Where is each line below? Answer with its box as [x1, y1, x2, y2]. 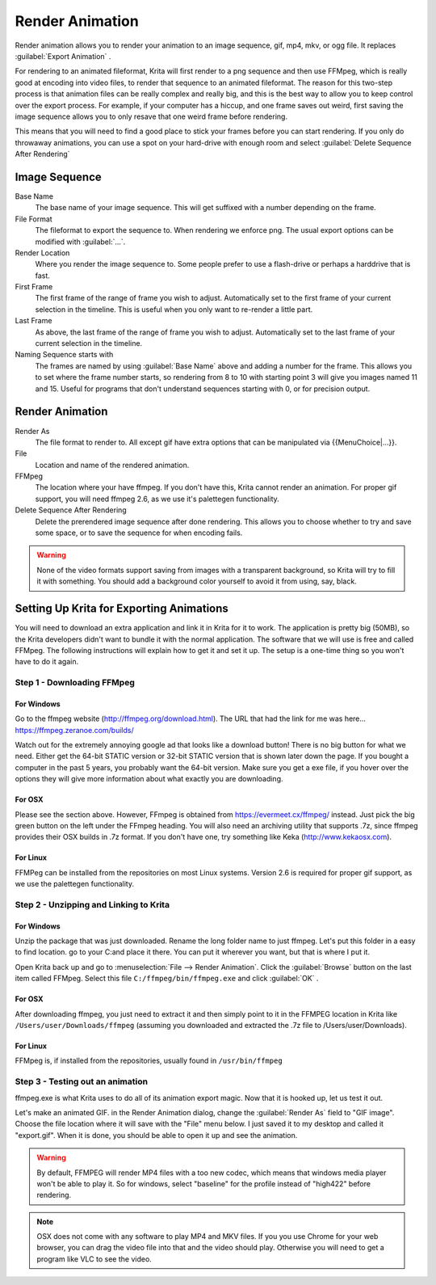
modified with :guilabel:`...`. [35, 237, 126, 246]
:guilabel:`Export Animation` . [15, 51, 111, 61]
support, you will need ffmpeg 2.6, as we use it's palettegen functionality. [35, 494, 280, 503]
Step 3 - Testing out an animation [15, 1076, 149, 1087]
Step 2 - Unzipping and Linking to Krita [15, 899, 170, 910]
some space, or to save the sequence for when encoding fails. [35, 528, 243, 537]
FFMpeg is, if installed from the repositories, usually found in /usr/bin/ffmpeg [15, 1055, 283, 1066]
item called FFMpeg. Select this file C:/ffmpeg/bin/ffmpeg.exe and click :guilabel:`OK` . [15, 974, 319, 984]
